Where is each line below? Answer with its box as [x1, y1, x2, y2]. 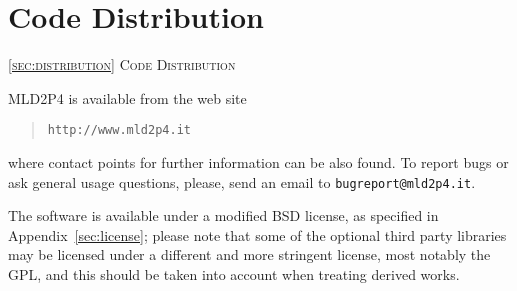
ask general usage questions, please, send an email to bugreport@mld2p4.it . [8, 171, 476, 192]
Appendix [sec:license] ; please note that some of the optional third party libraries [8, 224, 507, 245]
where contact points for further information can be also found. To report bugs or [8, 151, 509, 172]
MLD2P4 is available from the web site [8, 87, 247, 108]
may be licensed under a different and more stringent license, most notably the [8, 244, 491, 265]
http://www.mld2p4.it [47, 123, 191, 138]
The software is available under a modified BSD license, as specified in [8, 205, 439, 226]
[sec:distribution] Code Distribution [8, 54, 236, 75]
